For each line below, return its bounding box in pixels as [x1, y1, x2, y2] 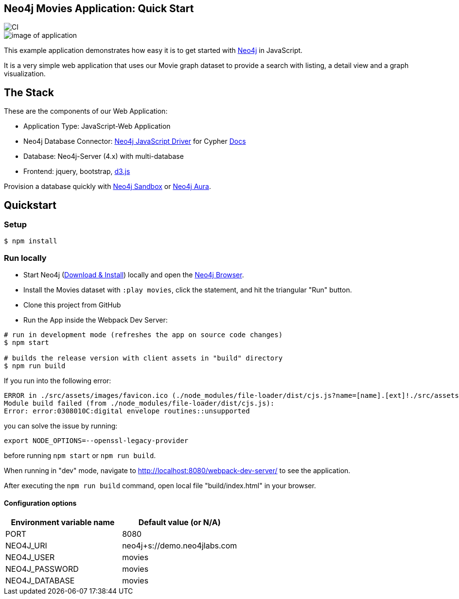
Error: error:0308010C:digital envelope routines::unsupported [4, 407, 250, 415]
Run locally [4, 253, 47, 263]
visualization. [4, 69, 46, 78]
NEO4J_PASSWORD [5, 564, 79, 574]
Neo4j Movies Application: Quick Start [4, 2, 194, 15]
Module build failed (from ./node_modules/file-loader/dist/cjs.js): [4, 399, 275, 408]
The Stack [4, 86, 54, 99]
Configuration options [4, 498, 77, 507]
